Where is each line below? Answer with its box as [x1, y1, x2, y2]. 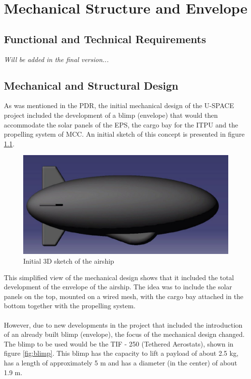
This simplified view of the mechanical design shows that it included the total [4, 272, 234, 282]
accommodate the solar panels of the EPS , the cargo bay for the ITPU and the [4, 119, 238, 129]
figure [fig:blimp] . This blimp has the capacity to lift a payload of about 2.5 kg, [4, 348, 238, 358]
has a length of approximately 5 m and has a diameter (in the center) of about [4, 358, 237, 367]
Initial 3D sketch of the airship [23, 256, 114, 266]
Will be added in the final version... [4, 54, 109, 64]
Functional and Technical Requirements [4, 31, 207, 46]
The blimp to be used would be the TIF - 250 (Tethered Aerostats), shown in [4, 338, 234, 348]
